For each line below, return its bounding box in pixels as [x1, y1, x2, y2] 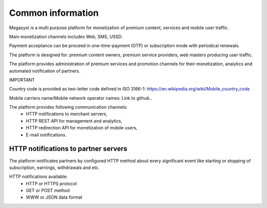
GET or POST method [26, 188, 70, 194]
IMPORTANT [9, 77, 35, 83]
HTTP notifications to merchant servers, [26, 111, 108, 117]
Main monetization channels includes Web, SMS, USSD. [9, 34, 123, 40]
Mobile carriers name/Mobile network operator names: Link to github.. [9, 95, 152, 101]
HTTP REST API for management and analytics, [26, 118, 123, 124]
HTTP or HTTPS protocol [26, 180, 77, 186]
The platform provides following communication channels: [9, 104, 128, 110]
